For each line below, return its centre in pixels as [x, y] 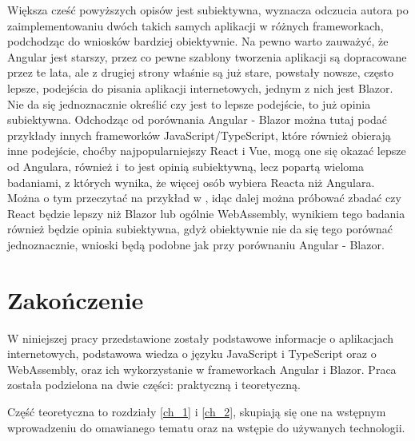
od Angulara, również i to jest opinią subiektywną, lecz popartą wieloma [186, 166]
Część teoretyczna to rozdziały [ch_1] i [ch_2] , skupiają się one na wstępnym [197, 411]
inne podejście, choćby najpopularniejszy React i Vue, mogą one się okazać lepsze [207, 151]
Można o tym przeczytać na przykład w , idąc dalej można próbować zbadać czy [204, 198]
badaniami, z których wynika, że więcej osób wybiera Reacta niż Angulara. [191, 182]
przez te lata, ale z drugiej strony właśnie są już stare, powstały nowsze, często [200, 72]
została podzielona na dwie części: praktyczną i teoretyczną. [154, 385]
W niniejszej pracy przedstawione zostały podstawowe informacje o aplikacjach [201, 338]
